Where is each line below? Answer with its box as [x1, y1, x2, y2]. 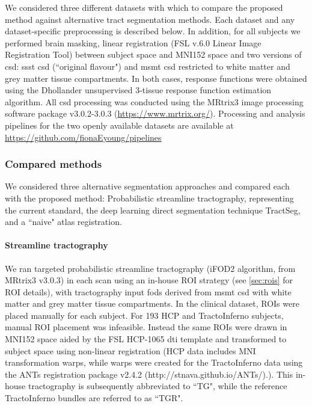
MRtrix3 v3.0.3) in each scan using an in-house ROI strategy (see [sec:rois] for [5, 274, 293, 286]
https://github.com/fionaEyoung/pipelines [5, 131, 162, 143]
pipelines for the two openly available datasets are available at [5, 118, 234, 131]
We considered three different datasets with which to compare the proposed [5, 1, 283, 13]
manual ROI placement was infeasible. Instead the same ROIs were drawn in [5, 321, 287, 333]
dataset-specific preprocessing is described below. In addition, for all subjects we [5, 25, 301, 37]
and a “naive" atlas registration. [5, 215, 122, 228]
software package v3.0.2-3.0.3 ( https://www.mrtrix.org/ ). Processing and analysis [5, 107, 305, 120]
